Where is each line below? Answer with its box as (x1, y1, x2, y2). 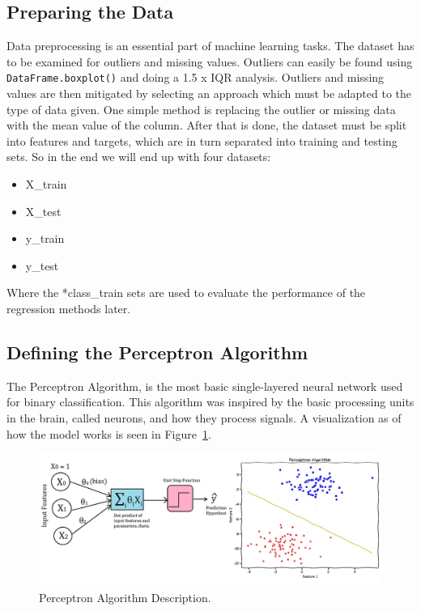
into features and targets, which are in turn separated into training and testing (6, 132, 398, 149)
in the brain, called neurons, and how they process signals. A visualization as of (6, 409, 402, 426)
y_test (25, 257, 59, 274)
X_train (25, 176, 67, 193)
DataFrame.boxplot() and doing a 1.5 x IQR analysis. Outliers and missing (6, 69, 385, 86)
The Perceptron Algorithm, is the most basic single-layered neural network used (6, 377, 403, 394)
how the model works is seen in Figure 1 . (6, 425, 211, 442)
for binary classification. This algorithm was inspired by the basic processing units (6, 393, 415, 410)
